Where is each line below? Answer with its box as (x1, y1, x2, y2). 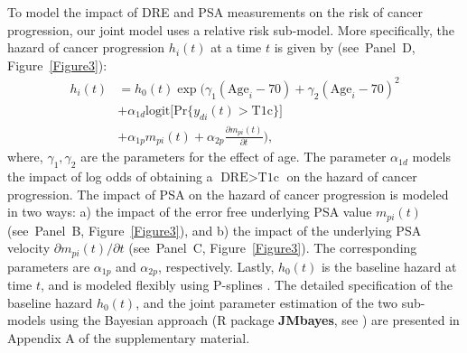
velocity (7, 238, 51, 257)
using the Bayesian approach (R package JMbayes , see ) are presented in (50, 311, 460, 330)
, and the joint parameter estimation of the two (135, 293, 398, 311)
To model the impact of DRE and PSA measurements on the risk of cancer (7, 3, 423, 21)
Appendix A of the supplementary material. (7, 328, 250, 347)
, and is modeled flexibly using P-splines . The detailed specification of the (40, 275, 453, 294)
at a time (210, 38, 262, 57)
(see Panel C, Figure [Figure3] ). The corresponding (128, 238, 417, 257)
